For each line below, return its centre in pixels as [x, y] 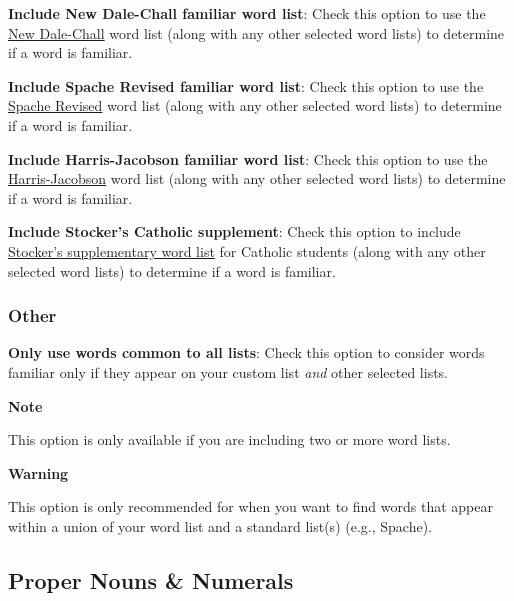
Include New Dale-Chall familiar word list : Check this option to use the [247, 13]
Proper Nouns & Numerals [151, 579]
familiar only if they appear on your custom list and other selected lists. [228, 371]
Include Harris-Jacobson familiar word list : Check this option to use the [248, 158]
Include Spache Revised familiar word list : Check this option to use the [246, 85]
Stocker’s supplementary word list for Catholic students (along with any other [247, 250]
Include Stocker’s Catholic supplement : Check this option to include [234, 231]
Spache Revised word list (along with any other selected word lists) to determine [255, 105]
